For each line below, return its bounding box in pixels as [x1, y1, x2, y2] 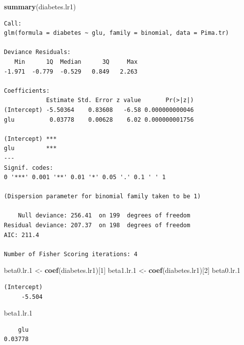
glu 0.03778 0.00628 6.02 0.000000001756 [4, 116, 194, 123]
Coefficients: [4, 87, 50, 94]
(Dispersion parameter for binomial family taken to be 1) [4, 193, 201, 200]
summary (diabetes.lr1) [4, 1, 76, 11]
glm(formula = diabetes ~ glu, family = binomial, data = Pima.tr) [4, 29, 229, 37]
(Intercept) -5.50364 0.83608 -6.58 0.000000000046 [4, 106, 194, 113]
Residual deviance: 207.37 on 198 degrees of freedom [4, 222, 190, 229]
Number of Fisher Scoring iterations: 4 [4, 250, 138, 258]
